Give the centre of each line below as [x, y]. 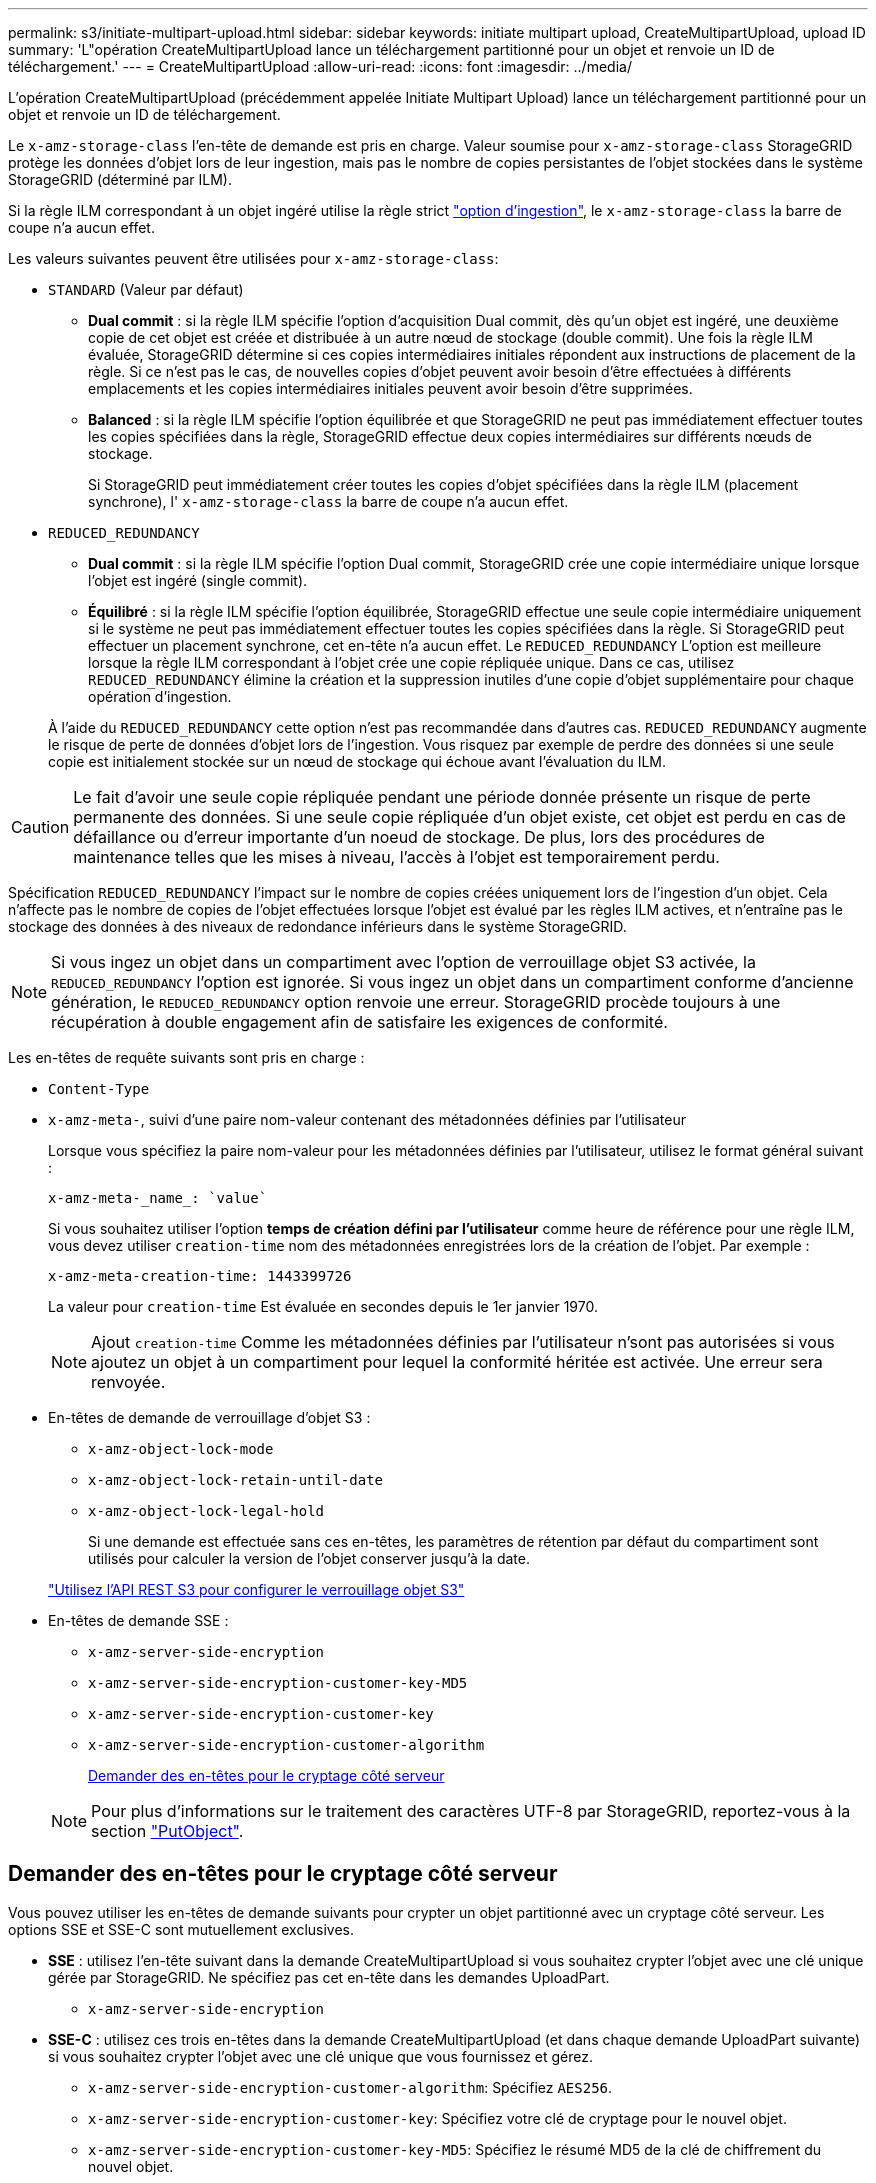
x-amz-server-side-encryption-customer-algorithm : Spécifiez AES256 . [350, 2087]
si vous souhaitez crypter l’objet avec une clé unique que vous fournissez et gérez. [321, 2056]
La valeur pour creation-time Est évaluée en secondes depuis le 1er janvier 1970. [323, 1306]
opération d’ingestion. [160, 696]
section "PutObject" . [167, 1831]
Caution [40, 827]
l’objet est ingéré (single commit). [198, 580]
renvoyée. [128, 1382]
